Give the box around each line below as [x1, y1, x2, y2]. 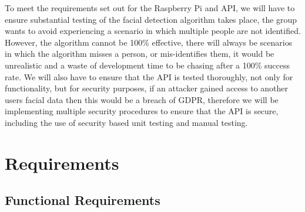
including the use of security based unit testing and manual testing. [5, 116, 248, 128]
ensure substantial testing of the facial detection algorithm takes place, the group [5, 13, 297, 25]
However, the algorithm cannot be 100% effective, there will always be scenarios [5, 36, 293, 48]
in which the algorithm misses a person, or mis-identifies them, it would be [5, 47, 274, 60]
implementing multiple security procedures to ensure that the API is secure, [5, 105, 279, 117]
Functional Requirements [5, 191, 160, 209]
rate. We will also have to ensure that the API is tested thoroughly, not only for [5, 70, 293, 83]
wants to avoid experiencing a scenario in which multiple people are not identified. [5, 25, 301, 37]
